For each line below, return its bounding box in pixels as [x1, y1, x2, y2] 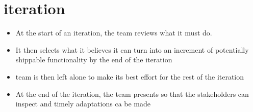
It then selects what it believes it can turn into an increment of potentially [15, 44, 249, 55]
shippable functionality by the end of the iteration [15, 54, 172, 65]
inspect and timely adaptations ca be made [15, 98, 151, 109]
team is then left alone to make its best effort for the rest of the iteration [15, 71, 244, 82]
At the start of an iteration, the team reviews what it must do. [15, 27, 212, 38]
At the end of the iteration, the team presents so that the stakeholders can [15, 88, 249, 99]
